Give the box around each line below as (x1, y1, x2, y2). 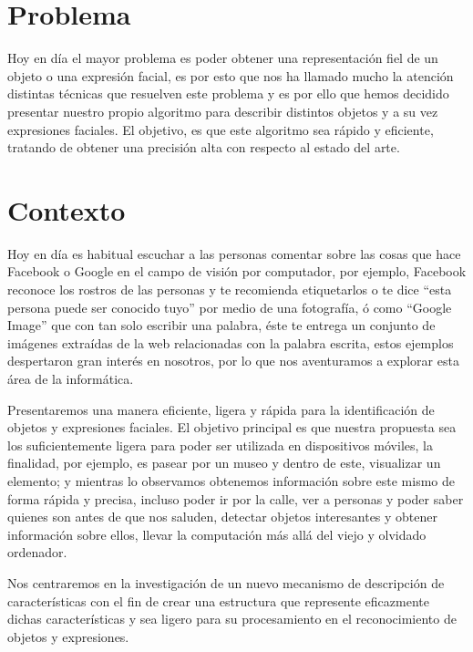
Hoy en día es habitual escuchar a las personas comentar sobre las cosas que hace (7, 243, 461, 263)
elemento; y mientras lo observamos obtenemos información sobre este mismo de (7, 471, 455, 490)
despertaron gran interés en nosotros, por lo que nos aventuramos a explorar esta (7, 351, 459, 370)
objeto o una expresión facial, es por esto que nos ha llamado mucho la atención (7, 66, 454, 85)
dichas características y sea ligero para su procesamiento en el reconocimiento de (7, 609, 457, 628)
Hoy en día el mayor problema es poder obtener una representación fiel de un (7, 48, 438, 67)
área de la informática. (7, 368, 134, 388)
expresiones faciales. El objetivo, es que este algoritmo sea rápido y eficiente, (7, 119, 434, 139)
